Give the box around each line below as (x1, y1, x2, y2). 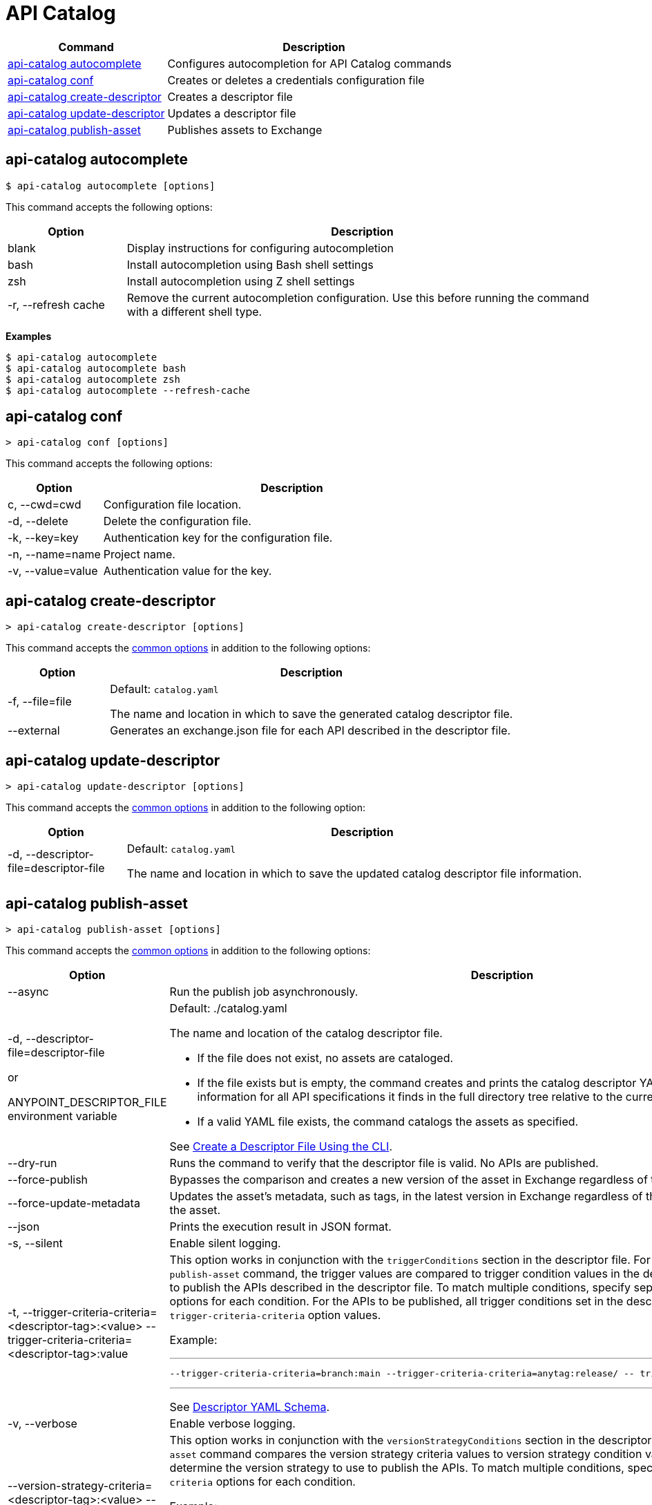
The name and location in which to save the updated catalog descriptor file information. (126, 867, 582, 881)
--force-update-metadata (8, 1195, 140, 1210)
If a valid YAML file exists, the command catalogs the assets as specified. (197, 1114, 579, 1128)
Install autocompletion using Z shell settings (126, 274, 355, 288)
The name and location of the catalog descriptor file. (169, 1025, 443, 1040)
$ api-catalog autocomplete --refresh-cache (6, 384, 251, 396)
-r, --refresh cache (8, 297, 105, 312)
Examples (6, 330, 52, 342)
